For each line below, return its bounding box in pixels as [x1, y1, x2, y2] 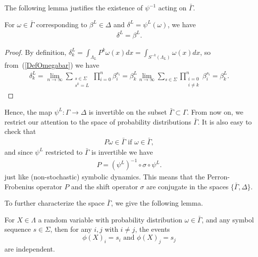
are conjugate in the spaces [146, 181, 229, 191]
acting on [158, 2, 187, 12]
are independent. [4, 243, 55, 254]
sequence [4, 224, 31, 234]
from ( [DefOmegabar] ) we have [4, 59, 100, 70]
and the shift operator [71, 181, 138, 191]
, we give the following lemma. [111, 198, 203, 208]
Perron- [207, 171, 230, 182]
